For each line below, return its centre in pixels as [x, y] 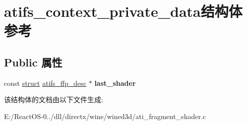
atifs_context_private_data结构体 [123, 11]
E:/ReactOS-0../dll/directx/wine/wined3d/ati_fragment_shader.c [105, 116]
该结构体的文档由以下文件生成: [54, 99]
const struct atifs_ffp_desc [45, 83]
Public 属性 [33, 62]
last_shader [115, 83]
